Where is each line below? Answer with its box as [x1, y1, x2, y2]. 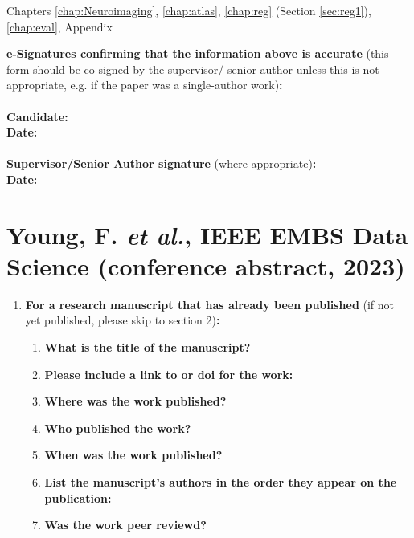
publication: [44, 489, 112, 506]
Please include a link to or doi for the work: [44, 365, 293, 382]
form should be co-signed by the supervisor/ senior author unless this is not [6, 60, 379, 77]
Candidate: [6, 108, 68, 124]
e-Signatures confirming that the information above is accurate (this [6, 45, 389, 62]
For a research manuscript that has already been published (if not [25, 295, 395, 312]
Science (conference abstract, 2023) [6, 249, 405, 282]
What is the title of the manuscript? [44, 339, 251, 356]
